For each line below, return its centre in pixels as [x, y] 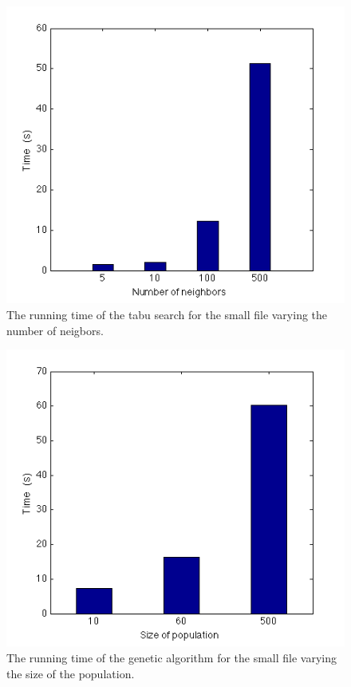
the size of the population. [71, 673]
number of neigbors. [55, 330]
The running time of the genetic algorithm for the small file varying [172, 658]
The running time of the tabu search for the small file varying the [167, 314]
